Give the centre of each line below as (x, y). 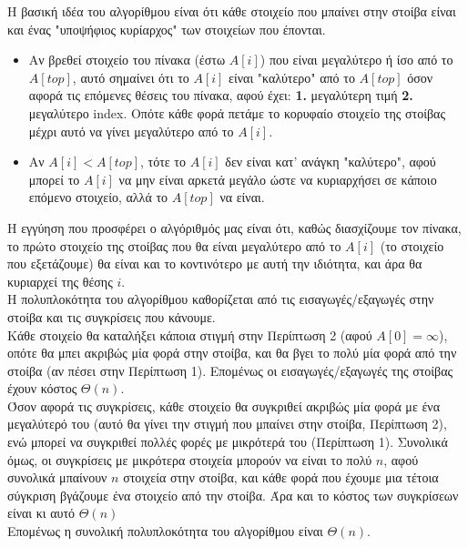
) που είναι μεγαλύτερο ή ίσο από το (356, 60)
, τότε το (163, 162)
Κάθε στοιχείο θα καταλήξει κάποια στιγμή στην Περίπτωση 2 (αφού (190, 334)
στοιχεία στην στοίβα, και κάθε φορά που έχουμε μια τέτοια (281, 477)
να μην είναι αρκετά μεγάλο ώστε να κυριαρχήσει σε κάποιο (278, 179)
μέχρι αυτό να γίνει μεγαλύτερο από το (131, 131)
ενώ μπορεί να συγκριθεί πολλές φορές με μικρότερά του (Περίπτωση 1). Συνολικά (228, 442)
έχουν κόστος (42, 388)
